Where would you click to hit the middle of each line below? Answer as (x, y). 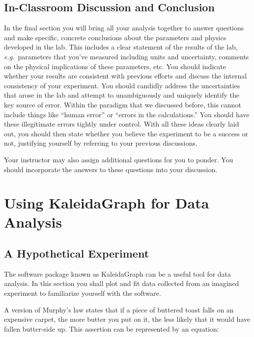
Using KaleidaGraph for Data (107, 203)
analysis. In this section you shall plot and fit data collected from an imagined (122, 283)
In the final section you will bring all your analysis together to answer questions (124, 28)
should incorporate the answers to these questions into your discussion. (111, 169)
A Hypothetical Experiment (77, 253)
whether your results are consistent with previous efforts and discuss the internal (126, 76)
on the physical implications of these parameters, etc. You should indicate (115, 66)
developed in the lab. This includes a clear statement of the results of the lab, (121, 47)
